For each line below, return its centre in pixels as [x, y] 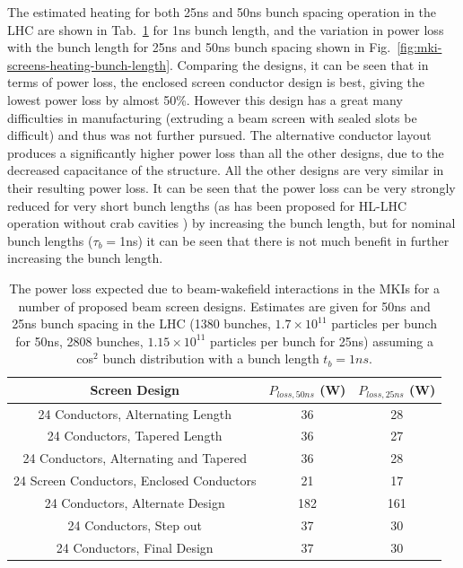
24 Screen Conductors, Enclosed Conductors [135, 481]
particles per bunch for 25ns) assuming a [322, 341]
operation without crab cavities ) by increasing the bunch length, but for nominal [231, 223]
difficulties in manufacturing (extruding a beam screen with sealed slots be [212, 117]
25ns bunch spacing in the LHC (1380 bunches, [141, 323]
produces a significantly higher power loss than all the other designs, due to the [226, 152]
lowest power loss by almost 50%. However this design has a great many [205, 99]
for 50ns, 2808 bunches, [79, 341]
